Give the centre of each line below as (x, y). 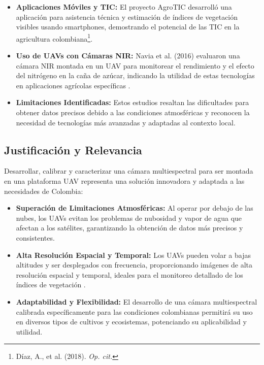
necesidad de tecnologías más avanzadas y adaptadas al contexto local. (126, 122)
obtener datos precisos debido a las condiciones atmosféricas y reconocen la (133, 112)
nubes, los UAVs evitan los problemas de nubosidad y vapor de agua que (129, 218)
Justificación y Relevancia (73, 150)
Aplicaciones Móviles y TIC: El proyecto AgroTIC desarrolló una (124, 7)
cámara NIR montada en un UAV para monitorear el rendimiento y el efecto (135, 65)
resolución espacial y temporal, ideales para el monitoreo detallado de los (129, 274)
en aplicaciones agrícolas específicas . (73, 85)
